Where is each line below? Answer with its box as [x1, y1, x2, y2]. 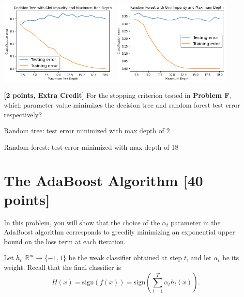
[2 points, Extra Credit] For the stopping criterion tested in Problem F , [4, 90, 231, 100]
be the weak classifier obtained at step [68, 252, 182, 263]
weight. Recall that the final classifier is [4, 262, 121, 272]
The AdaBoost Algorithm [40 [4, 170, 203, 190]
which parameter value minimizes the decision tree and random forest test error [4, 100, 240, 110]
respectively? [4, 109, 42, 119]
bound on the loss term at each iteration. [4, 236, 126, 246]
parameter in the [170, 217, 221, 227]
